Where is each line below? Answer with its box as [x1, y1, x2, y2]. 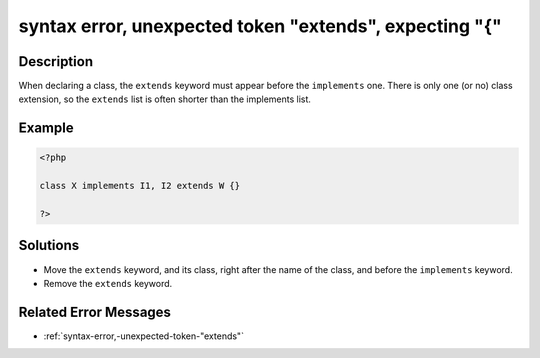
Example [18, 120, 74, 137]
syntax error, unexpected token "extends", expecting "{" [18, 15, 502, 37]
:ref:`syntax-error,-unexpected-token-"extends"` [43, 330, 245, 342]
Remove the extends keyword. [43, 277, 173, 289]
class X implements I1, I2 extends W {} [39, 180, 240, 192]
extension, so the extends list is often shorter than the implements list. [18, 93, 312, 105]
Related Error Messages [18, 303, 172, 320]
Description [18, 53, 94, 70]
